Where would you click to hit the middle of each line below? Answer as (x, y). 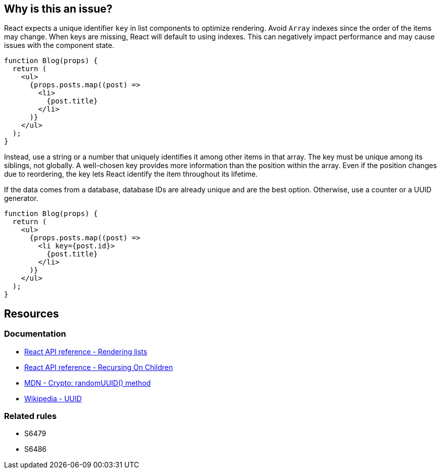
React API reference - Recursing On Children (99, 367)
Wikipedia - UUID (53, 398)
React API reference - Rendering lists (86, 351)
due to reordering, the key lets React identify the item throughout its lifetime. (131, 174)
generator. (21, 198)
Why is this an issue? (58, 9)
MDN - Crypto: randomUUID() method (88, 383)
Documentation (35, 334)
